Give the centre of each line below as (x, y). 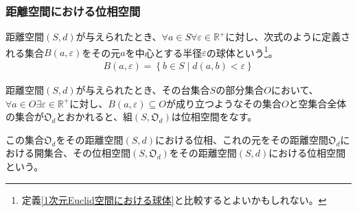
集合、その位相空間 (87, 153)
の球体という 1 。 (242, 51)
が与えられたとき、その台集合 (143, 90)
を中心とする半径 (164, 52)
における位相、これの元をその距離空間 (242, 139)
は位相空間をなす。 (214, 117)
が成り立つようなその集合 (223, 103)
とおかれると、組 (94, 117)
